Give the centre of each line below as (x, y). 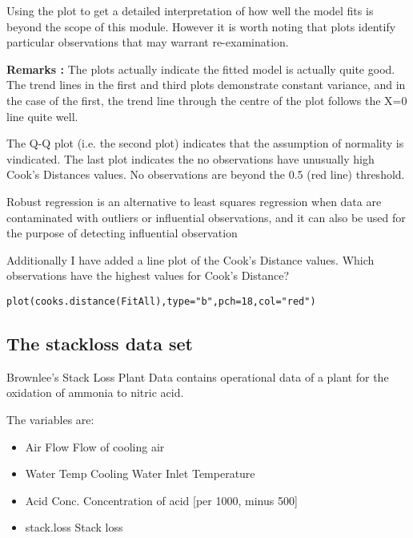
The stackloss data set (100, 343)
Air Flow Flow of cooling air (95, 446)
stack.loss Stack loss (74, 527)
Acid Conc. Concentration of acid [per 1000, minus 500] (161, 500)
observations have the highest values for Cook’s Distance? (148, 275)
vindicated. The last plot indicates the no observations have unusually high (190, 158)
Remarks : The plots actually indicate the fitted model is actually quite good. (201, 69)
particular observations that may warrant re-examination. (148, 42)
